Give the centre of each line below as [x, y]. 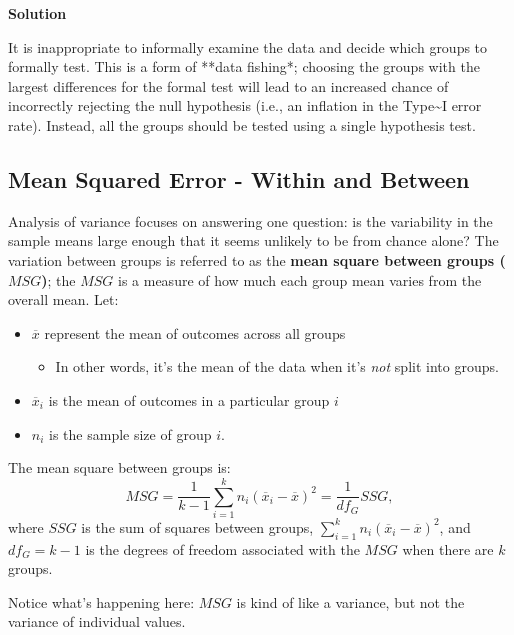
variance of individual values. [97, 621]
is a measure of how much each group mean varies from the [300, 279]
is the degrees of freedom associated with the [222, 548]
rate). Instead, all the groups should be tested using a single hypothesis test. [242, 124]
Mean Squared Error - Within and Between [239, 178]
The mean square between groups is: [119, 467]
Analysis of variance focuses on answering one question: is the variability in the [250, 220]
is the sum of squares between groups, [197, 526]
